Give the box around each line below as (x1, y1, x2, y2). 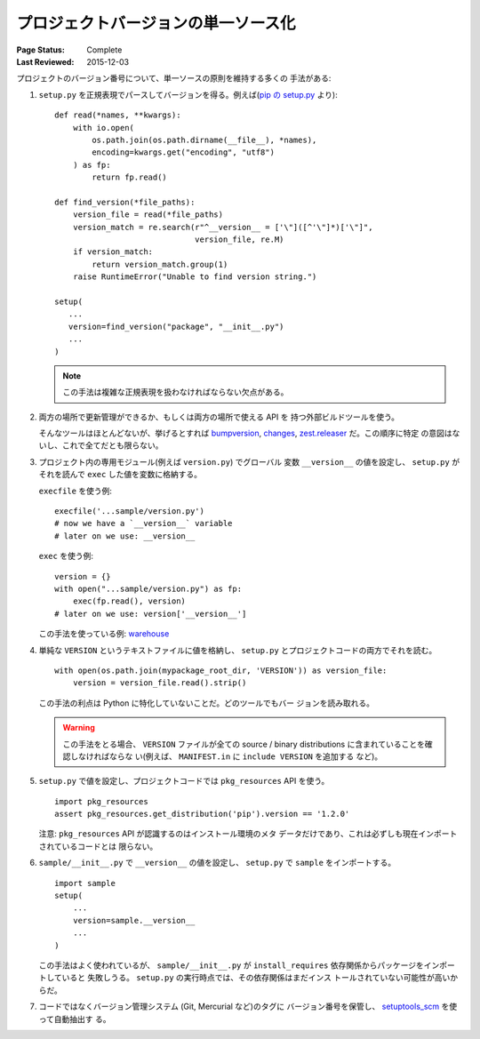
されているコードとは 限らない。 (38, 841, 158, 851)
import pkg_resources (54, 796, 148, 806)
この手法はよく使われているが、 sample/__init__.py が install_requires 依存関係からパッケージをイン (38, 960, 440, 971)
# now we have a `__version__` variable (54, 518, 233, 529)
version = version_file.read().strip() (72, 678, 247, 688)
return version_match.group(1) (92, 259, 228, 269)
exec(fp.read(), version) (72, 596, 187, 606)
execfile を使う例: (38, 485, 113, 496)
